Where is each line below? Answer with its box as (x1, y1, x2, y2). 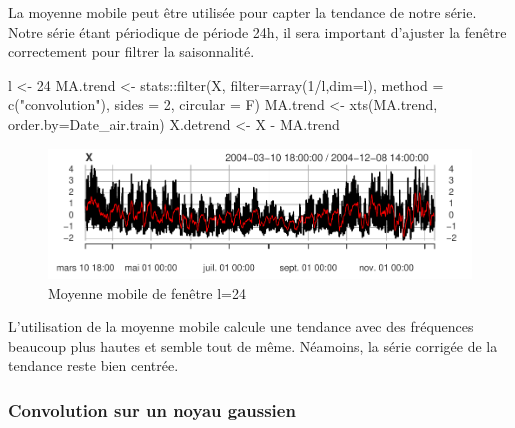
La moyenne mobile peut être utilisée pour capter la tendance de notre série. (8, 2, 477, 22)
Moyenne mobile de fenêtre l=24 (48, 282, 246, 303)
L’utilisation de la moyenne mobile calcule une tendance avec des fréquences (8, 316, 474, 337)
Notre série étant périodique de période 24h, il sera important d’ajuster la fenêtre (8, 21, 507, 42)
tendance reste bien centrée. (8, 355, 179, 376)
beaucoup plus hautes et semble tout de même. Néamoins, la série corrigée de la (8, 335, 498, 356)
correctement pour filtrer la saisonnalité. (8, 41, 255, 62)
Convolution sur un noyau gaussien (8, 397, 296, 422)
